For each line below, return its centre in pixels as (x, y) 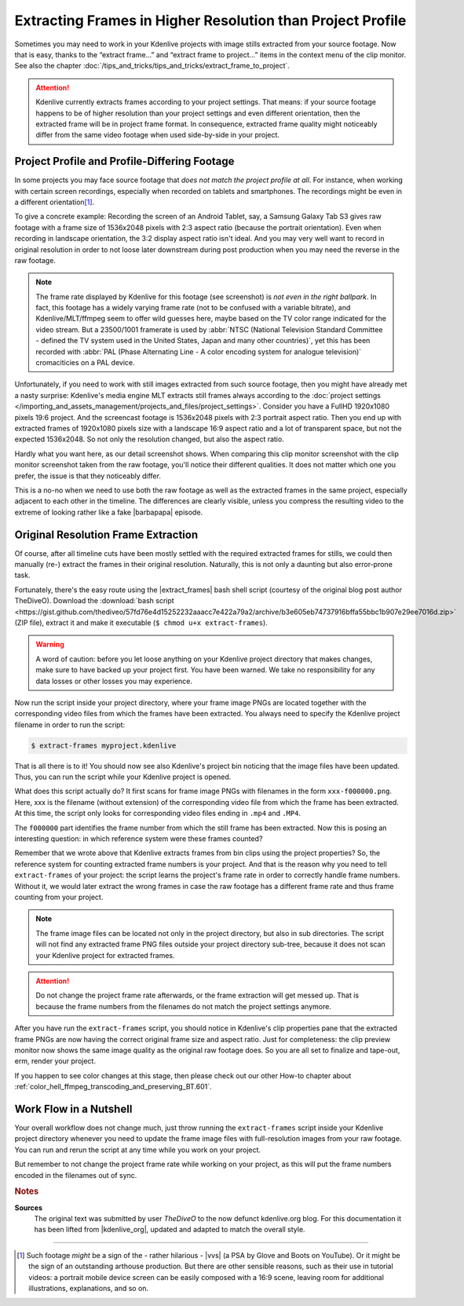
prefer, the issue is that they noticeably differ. (88, 476)
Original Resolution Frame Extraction (106, 534)
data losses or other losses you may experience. (114, 681)
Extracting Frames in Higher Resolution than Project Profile (210, 20)
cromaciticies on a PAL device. (85, 363)
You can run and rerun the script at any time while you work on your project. (138, 1150)
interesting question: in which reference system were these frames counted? (139, 839)
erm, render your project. (55, 1061)
